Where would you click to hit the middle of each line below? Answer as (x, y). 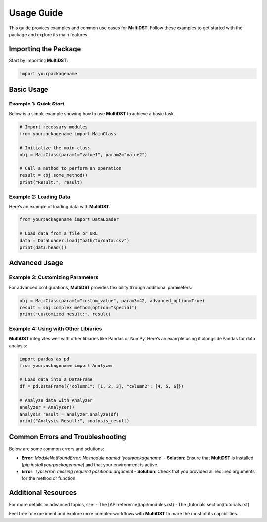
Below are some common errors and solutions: (57, 449)
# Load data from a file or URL (59, 234)
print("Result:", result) (51, 182)
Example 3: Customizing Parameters (54, 277)
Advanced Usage (36, 263)
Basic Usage (29, 89)
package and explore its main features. (49, 34)
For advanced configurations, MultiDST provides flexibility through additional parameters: (101, 287)
